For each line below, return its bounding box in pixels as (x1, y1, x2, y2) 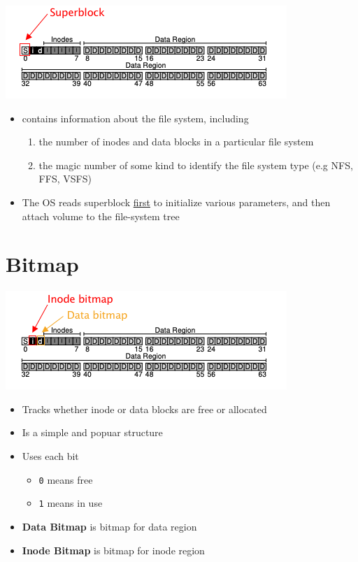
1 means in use (38, 496, 103, 510)
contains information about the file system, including (22, 110, 249, 125)
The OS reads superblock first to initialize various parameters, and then (22, 194, 331, 209)
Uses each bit (22, 449, 79, 463)
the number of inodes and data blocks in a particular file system (38, 134, 314, 149)
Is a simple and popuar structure (22, 425, 163, 440)
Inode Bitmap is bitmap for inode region (22, 542, 205, 557)
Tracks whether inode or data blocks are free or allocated (22, 401, 267, 416)
